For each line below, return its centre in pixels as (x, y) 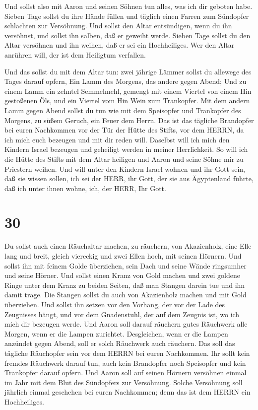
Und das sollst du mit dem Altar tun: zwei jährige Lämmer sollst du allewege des (128, 71)
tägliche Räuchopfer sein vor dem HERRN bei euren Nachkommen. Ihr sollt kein (127, 353)
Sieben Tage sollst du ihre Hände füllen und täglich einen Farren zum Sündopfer (127, 16)
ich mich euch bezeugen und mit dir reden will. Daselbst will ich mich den (117, 139)
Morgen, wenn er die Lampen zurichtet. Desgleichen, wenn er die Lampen (116, 333)
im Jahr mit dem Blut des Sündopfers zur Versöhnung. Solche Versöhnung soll (124, 382)
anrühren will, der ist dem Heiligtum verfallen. (75, 54)
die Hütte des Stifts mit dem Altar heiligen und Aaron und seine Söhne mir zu (124, 159)
